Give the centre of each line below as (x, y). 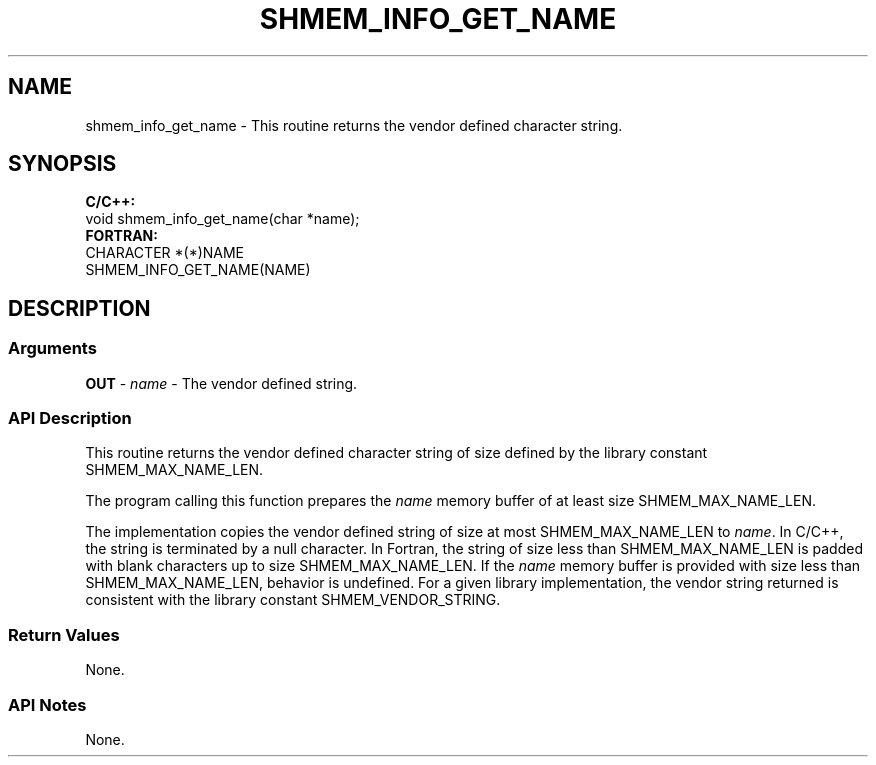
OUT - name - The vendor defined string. (221, 383)
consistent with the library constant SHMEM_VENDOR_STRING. (293, 600)
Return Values (64, 634)
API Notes (47, 704)
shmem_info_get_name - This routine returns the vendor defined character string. (354, 125)
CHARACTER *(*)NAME (165, 253)
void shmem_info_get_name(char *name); (222, 219)
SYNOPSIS (62, 164)
